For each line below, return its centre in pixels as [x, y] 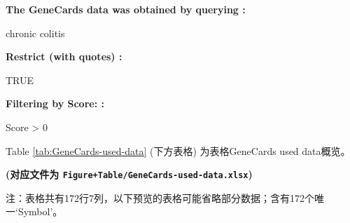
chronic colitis [35, 33]
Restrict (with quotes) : [64, 56]
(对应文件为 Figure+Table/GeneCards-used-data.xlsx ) [129, 174]
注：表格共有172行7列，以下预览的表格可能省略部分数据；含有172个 [160, 197]
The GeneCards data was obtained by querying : [126, 9]
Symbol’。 [40, 211]
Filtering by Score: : [55, 103]
